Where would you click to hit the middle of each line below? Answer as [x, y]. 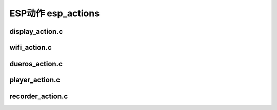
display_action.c [36, 31]
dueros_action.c [36, 64]
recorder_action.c [39, 97]
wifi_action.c [31, 48]
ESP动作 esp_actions [55, 13]
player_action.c [35, 80]
